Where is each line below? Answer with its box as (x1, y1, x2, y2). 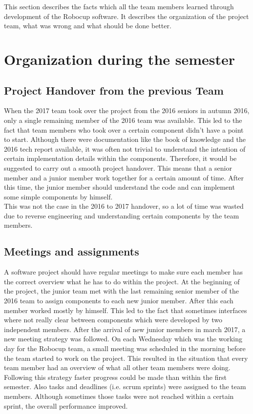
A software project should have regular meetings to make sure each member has (4, 267, 243, 277)
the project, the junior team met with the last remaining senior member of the (4, 286, 239, 296)
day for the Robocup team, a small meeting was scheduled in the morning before (4, 343, 246, 354)
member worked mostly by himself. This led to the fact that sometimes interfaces (4, 305, 247, 315)
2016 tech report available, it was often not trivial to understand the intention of (4, 143, 246, 154)
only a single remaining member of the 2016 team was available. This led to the (4, 115, 242, 125)
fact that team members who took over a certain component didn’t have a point (4, 124, 244, 135)
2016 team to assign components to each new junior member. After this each (4, 296, 233, 306)
